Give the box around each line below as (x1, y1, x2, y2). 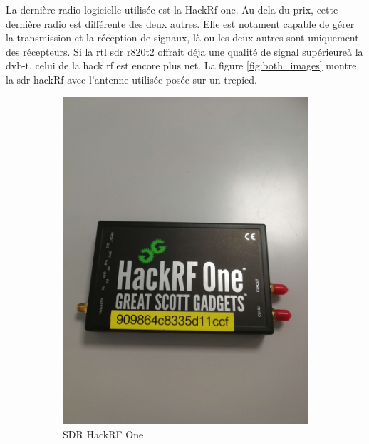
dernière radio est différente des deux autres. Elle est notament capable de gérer (6, 16, 355, 31)
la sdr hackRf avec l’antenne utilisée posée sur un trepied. (6, 71, 257, 86)
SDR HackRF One (63, 426, 144, 441)
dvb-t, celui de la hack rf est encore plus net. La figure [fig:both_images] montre (6, 58, 357, 73)
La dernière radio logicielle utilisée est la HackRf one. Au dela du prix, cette (6, 2, 338, 16)
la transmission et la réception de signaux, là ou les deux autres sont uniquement (6, 30, 359, 45)
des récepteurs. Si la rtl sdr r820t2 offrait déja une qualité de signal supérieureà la (6, 44, 363, 59)
